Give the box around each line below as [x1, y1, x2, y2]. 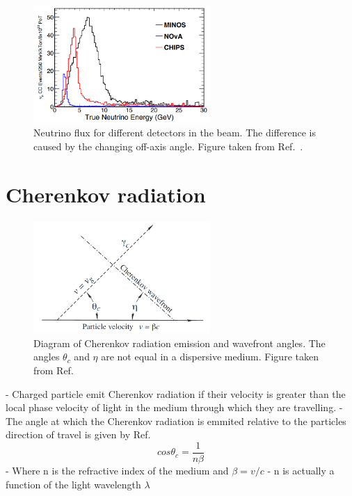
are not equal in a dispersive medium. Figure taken [101, 349, 319, 364]
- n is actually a [267, 463, 335, 478]
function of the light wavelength [6, 477, 141, 491]
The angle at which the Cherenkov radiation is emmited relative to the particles [6, 413, 346, 428]
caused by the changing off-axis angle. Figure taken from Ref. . [33, 139, 303, 154]
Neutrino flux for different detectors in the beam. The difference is [33, 125, 316, 140]
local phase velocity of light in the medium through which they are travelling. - [6, 400, 343, 415]
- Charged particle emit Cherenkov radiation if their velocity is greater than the [6, 386, 346, 401]
